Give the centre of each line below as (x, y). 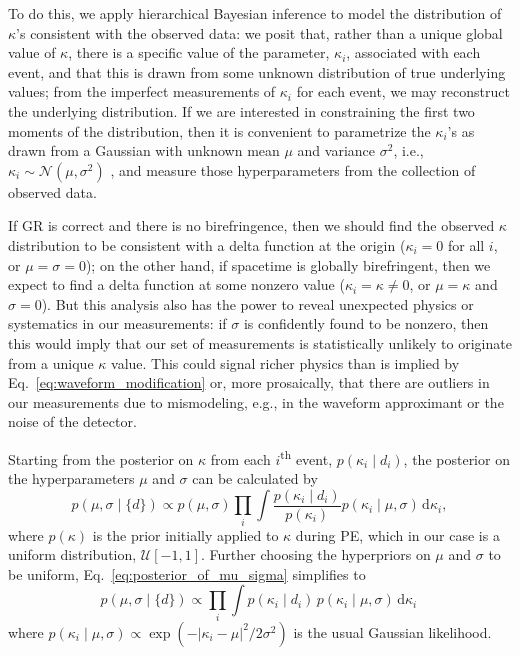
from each (240, 458)
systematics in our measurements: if (117, 323)
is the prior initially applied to (185, 534)
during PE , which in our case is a (397, 534)
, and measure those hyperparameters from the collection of (293, 169)
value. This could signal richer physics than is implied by (285, 362)
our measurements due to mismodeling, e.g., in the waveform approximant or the (256, 401)
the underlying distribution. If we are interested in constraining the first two (241, 110)
